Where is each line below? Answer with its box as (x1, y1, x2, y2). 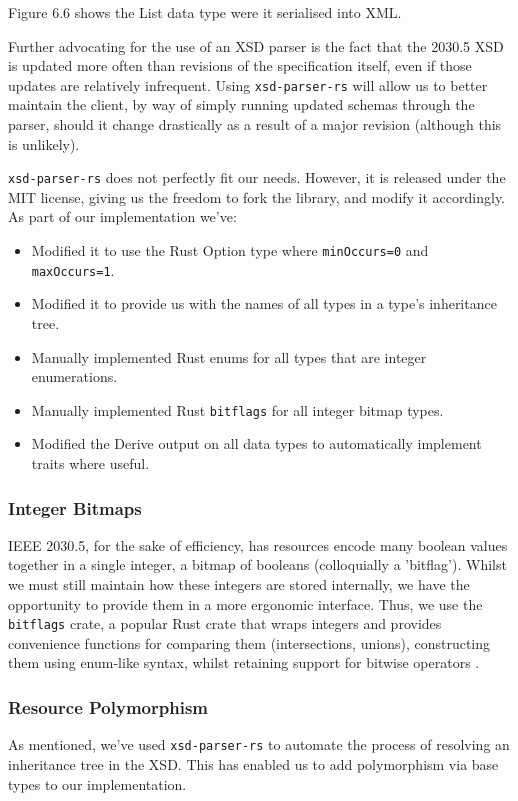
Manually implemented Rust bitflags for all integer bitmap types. (31, 399, 444, 420)
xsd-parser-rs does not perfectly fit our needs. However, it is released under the (8, 167, 506, 188)
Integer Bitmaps (8, 495, 142, 520)
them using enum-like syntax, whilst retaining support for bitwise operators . (8, 652, 480, 673)
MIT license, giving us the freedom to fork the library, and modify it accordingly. (8, 186, 506, 207)
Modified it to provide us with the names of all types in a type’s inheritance (31, 293, 497, 314)
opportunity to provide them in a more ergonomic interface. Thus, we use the (8, 593, 483, 614)
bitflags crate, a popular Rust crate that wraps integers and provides (8, 613, 442, 634)
